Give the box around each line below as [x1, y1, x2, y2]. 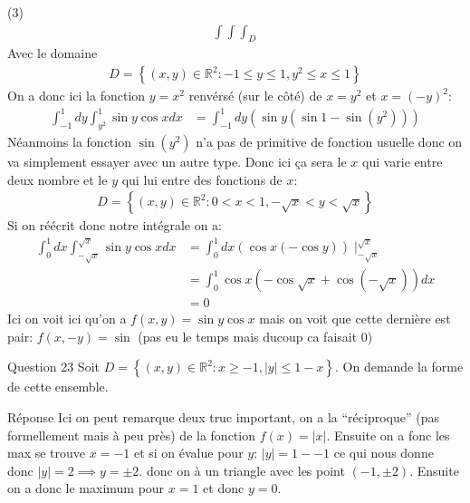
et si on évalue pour [133, 443, 244, 462]
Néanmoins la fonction [7, 131, 131, 150]
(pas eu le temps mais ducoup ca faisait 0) [138, 326, 373, 345]
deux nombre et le [7, 169, 108, 189]
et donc [203, 479, 245, 498]
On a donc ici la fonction [7, 86, 146, 105]
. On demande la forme [334, 357, 464, 376]
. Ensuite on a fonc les [326, 425, 450, 444]
